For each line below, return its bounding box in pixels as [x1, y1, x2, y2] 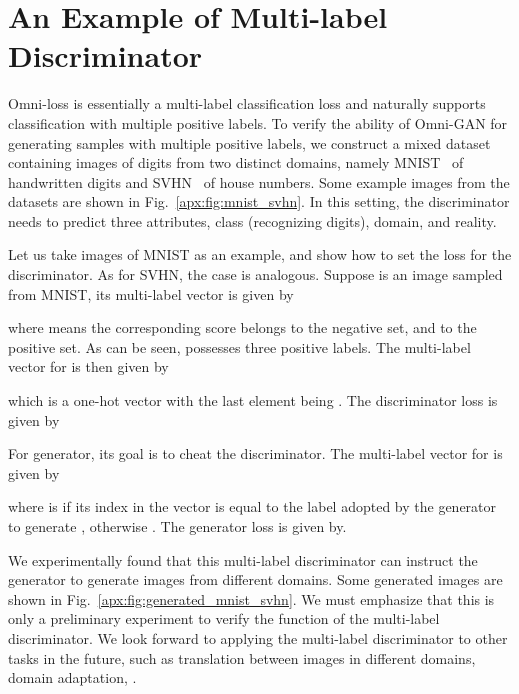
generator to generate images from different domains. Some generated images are [8, 569, 503, 590]
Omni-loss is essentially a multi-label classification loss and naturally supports [8, 93, 486, 114]
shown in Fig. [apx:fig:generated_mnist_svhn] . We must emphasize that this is [8, 588, 495, 609]
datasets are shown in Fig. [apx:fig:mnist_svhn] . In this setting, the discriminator [8, 191, 510, 212]
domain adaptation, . [8, 667, 137, 688]
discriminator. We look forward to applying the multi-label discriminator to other [8, 627, 508, 648]
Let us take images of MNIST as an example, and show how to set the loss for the [8, 244, 512, 265]
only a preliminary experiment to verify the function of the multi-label [8, 608, 440, 629]
